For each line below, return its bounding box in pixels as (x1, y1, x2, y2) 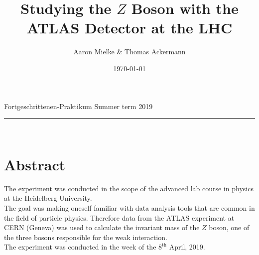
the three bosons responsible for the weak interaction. (4, 232, 167, 242)
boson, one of (209, 222, 250, 233)
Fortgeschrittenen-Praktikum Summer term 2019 (4, 101, 153, 111)
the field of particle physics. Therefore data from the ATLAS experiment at (4, 212, 235, 223)
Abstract (4, 154, 66, 174)
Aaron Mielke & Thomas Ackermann (73, 46, 186, 57)
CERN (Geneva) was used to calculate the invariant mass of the (4, 222, 200, 233)
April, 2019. (169, 242, 205, 252)
